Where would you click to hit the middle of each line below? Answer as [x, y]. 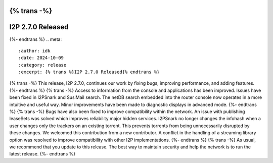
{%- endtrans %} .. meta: [36, 39]
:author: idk [34, 51]
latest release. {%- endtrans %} [42, 154]
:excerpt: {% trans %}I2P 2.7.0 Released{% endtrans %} [89, 72]
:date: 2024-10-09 [41, 58]
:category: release [42, 65]
